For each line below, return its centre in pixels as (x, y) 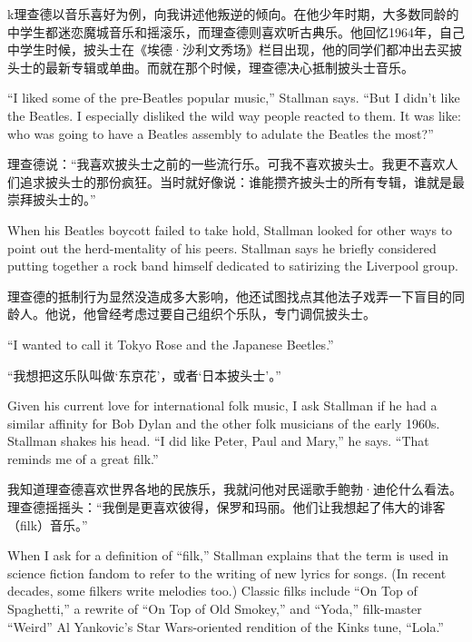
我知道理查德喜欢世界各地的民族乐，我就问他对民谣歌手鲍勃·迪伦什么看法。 (235, 489)
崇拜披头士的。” (52, 199)
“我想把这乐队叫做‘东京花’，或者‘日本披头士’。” (144, 375)
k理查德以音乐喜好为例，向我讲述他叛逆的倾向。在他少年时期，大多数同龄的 (233, 14)
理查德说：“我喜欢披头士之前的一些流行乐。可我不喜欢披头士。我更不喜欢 (226, 164)
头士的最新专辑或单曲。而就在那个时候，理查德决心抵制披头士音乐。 (211, 67)
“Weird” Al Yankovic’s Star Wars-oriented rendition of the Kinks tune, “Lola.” (226, 626)
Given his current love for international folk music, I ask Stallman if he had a (222, 405)
